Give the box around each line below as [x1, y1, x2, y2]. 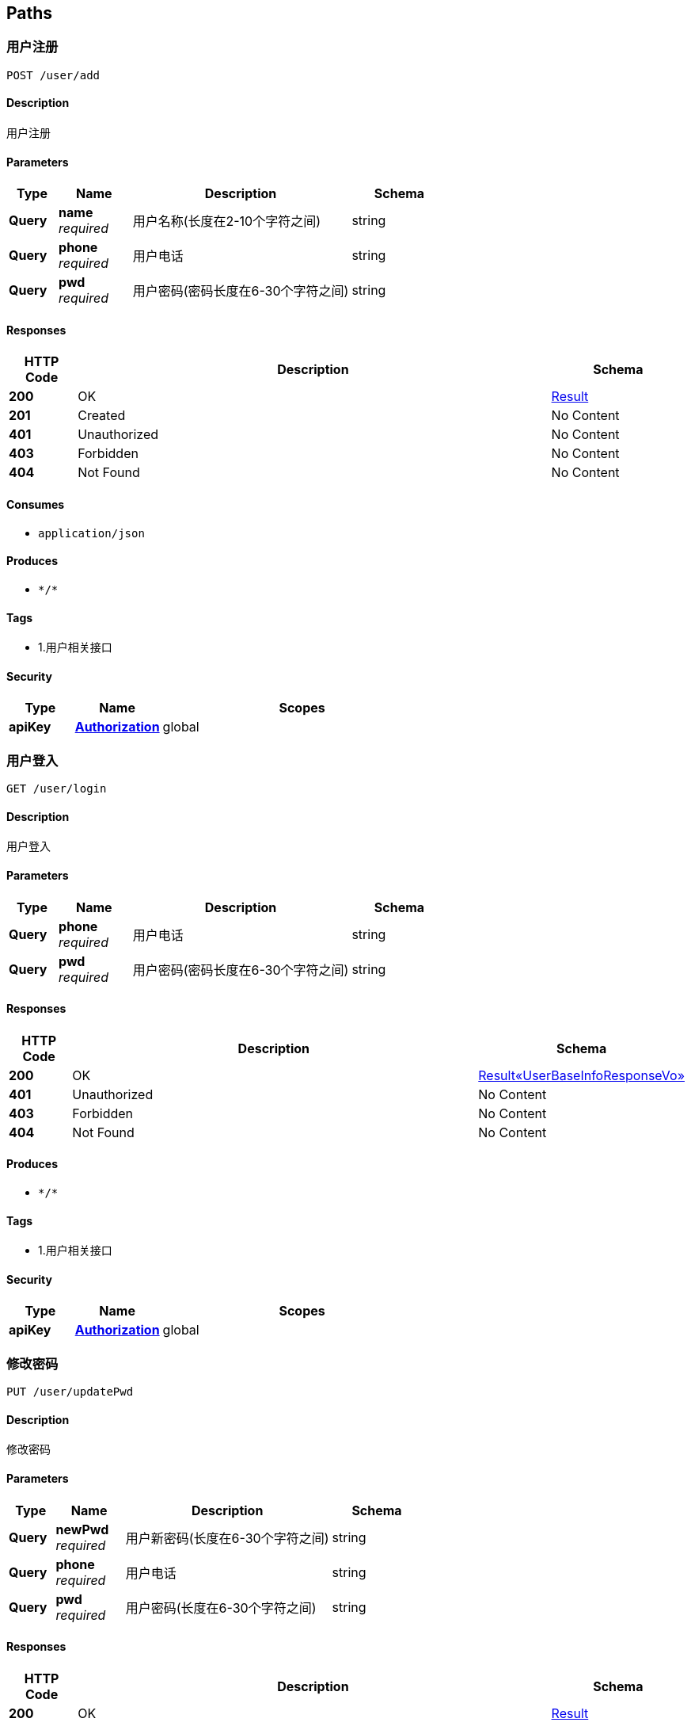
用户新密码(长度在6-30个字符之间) [125, 1529, 329, 1546]
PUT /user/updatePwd [6, 1385, 134, 1399]
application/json [38, 526, 145, 540]
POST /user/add [6, 68, 101, 82]
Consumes [6, 498, 65, 512]
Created [78, 407, 126, 424]
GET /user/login [6, 782, 107, 796]
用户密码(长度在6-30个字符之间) [125, 1599, 317, 1616]
